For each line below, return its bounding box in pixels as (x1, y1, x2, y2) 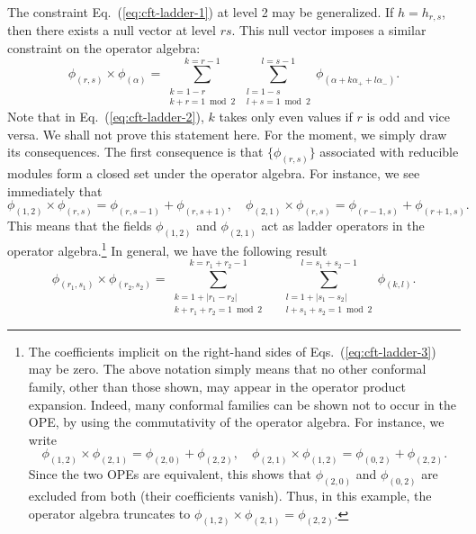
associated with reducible (319, 142, 459, 161)
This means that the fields (7, 216, 152, 235)
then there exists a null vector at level (7, 21, 216, 40)
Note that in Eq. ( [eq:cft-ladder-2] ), (7, 107, 204, 126)
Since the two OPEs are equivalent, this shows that (28, 465, 311, 484)
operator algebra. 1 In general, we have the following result (7, 239, 328, 259)
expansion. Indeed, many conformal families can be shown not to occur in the (28, 394, 456, 413)
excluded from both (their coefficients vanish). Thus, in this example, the (28, 486, 432, 505)
